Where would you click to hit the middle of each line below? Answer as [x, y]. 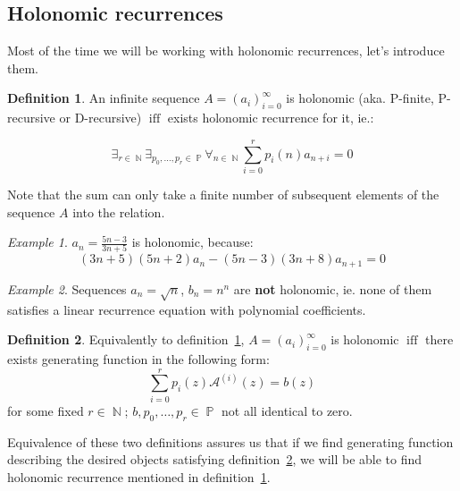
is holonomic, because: [192, 242]
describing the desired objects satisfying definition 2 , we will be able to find [215, 459]
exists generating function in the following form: [138, 359]
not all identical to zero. [287, 410]
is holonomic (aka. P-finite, [360, 98]
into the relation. [119, 212]
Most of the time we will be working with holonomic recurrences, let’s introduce [226, 51]
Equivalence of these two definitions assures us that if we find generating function [230, 441]
